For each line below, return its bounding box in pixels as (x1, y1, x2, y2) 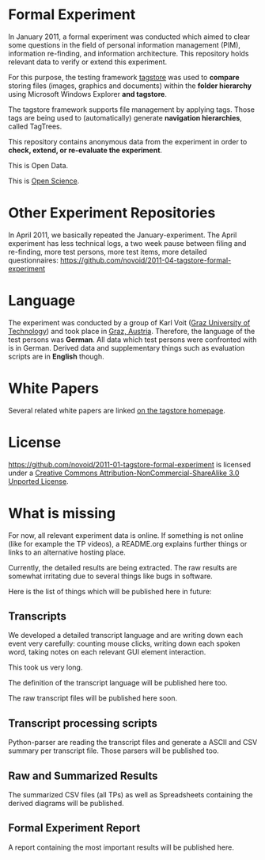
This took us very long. (8, 662, 83, 672)
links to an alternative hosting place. (8, 547, 127, 557)
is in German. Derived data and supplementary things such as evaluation (8, 343, 245, 352)
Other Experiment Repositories (8, 204, 216, 222)
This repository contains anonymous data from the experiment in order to (8, 136, 248, 146)
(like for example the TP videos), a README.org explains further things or (8, 539, 248, 548)
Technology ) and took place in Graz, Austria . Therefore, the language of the (8, 326, 256, 336)
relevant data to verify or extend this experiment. (8, 57, 168, 67)
